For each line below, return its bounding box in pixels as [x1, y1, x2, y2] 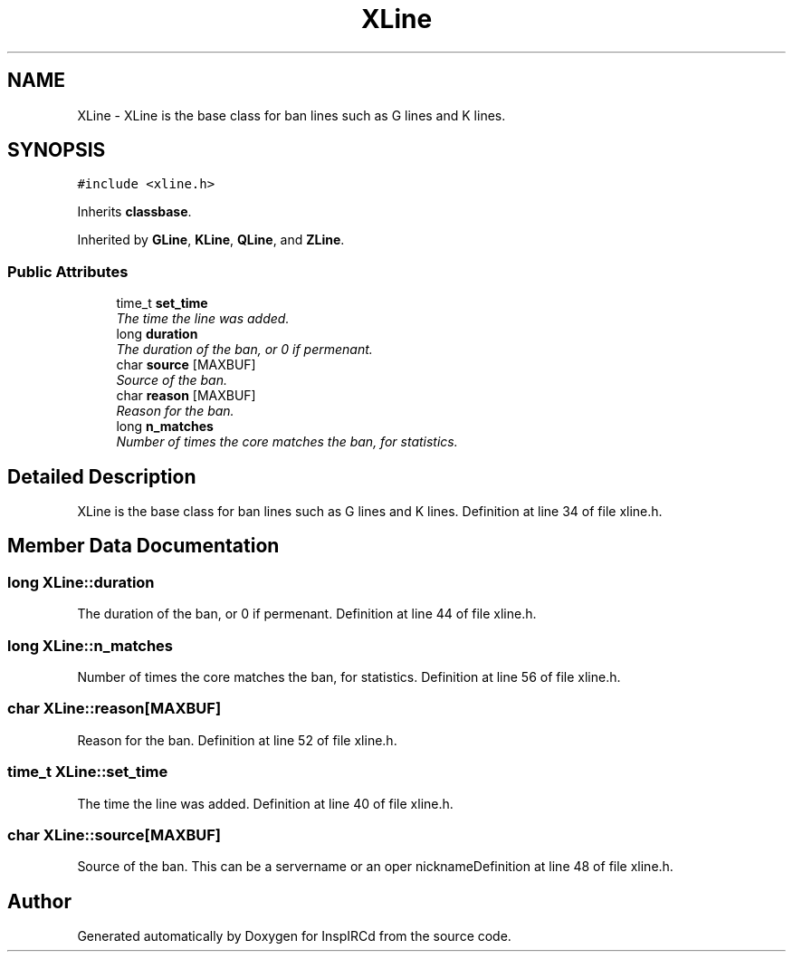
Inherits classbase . [77, 204, 192, 220]
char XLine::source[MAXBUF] [7, 825, 222, 844]
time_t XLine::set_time [7, 762, 168, 782]
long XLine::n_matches [7, 636, 173, 655]
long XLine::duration [7, 572, 155, 591]
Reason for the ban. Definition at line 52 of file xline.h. [77, 732, 397, 748]
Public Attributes [7, 262, 129, 281]
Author [7, 889, 72, 913]
